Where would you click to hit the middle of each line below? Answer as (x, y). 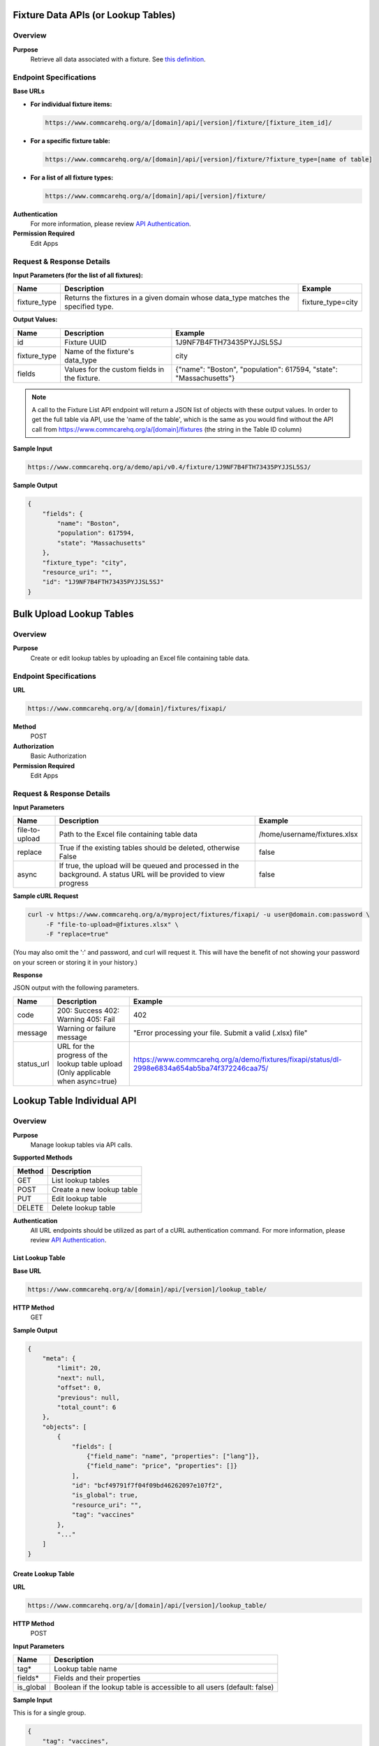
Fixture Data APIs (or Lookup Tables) (94, 15)
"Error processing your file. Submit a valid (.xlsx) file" (220, 1032)
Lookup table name (86, 1668)
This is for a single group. (50, 1713)
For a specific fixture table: (70, 140)
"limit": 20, (79, 1368)
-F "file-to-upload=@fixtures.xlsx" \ (112, 924)
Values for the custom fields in (114, 369)
